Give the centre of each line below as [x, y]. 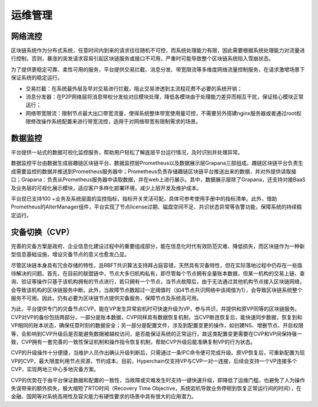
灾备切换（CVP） [42, 232]
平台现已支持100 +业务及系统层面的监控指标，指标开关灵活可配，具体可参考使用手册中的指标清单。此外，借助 [144, 199]
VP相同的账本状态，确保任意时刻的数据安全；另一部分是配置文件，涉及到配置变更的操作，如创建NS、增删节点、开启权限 [157, 325]
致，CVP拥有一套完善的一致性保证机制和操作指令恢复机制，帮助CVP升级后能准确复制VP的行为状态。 [133, 342]
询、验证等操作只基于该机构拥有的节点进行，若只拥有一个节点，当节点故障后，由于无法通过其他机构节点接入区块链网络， [158, 282]
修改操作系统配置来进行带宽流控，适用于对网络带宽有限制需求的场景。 [116, 121]
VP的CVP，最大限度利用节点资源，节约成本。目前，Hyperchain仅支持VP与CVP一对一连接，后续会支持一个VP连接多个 [154, 361]
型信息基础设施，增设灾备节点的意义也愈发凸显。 [70, 254]
